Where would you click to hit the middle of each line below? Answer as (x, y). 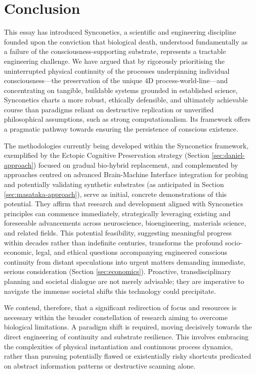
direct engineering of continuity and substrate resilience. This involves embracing (126, 336)
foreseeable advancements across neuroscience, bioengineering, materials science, (125, 223)
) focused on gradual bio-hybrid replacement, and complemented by (136, 164)
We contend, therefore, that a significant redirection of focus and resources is (120, 307)
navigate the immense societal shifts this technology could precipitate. (110, 291)
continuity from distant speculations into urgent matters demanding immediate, (125, 261)
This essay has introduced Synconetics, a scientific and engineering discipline (120, 32)
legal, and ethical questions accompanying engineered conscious (131, 252)
